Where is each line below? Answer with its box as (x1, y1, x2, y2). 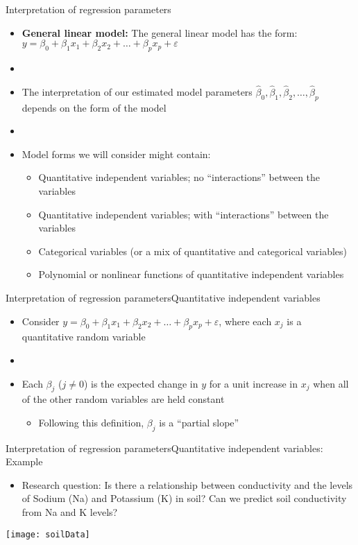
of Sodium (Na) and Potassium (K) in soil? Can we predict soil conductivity (22, 491, 347, 505)
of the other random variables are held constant (22, 392, 225, 406)
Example (6, 454, 43, 469)
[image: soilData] (6, 529, 90, 539)
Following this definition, (38, 415, 144, 429)
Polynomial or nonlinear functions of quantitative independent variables (38, 267, 344, 282)
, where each (219, 313, 272, 328)
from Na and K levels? (22, 505, 118, 519)
